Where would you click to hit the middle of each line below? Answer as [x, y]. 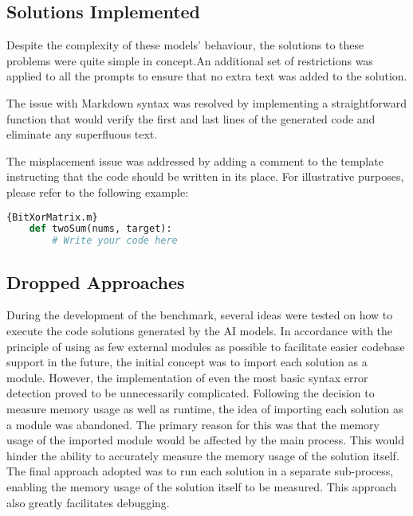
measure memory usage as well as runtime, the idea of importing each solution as [205, 408]
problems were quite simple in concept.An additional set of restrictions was [190, 60]
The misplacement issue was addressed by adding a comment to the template [195, 160]
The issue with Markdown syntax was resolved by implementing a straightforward [206, 102]
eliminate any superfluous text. [82, 134]
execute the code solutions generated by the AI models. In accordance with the [200, 330]
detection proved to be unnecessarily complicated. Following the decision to [191, 393]
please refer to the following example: [98, 192]
